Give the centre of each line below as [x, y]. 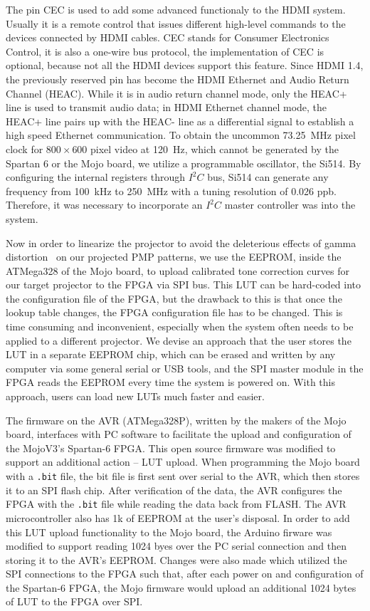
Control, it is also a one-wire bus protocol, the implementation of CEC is [165, 51]
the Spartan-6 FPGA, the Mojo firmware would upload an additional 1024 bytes [181, 587]
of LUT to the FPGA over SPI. [74, 601]
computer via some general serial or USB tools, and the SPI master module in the [185, 368]
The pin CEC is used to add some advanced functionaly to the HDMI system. [176, 9]
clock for [25, 148]
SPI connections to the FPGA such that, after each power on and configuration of [185, 574]
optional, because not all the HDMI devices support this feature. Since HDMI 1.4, [185, 65]
